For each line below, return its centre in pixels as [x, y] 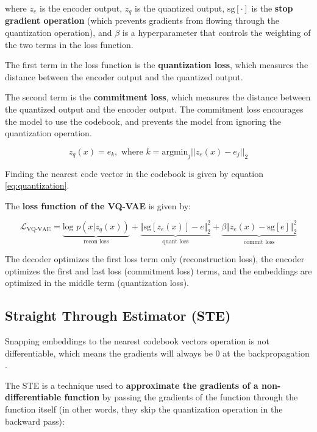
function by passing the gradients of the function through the [181, 397]
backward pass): [35, 421]
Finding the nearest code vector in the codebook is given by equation [134, 173]
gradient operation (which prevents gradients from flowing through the [142, 20]
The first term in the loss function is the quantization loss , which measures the [157, 65]
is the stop [272, 8]
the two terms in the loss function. [69, 44]
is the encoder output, [81, 8]
